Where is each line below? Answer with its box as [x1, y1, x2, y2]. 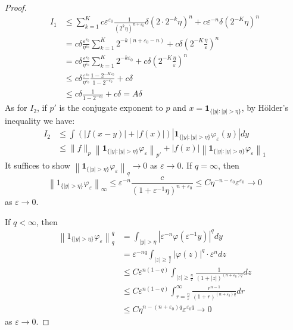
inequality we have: [5, 114, 75, 126]
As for [5, 101, 27, 114]
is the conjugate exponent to [59, 101, 163, 114]
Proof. [5, 1, 27, 13]
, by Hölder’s [241, 101, 288, 114]
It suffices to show [5, 159, 70, 172]
